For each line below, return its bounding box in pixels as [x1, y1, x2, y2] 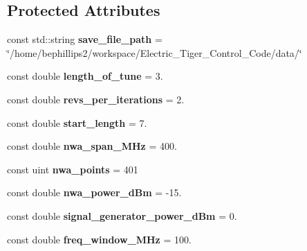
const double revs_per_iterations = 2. [7, 92, 185, 106]
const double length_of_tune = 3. [7, 69, 163, 83]
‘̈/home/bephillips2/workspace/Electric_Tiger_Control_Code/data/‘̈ [7, 45, 302, 60]
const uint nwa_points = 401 [7, 162, 138, 176]
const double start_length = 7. [7, 115, 147, 130]
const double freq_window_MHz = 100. [7, 232, 192, 246]
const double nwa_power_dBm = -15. [7, 185, 182, 200]
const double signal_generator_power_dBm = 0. [7, 208, 237, 223]
